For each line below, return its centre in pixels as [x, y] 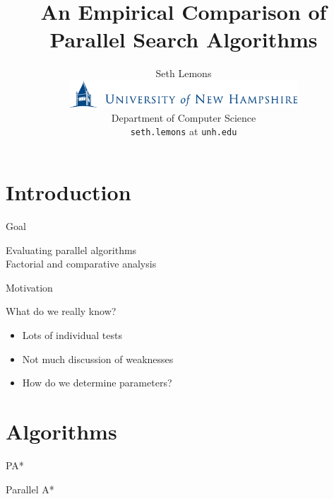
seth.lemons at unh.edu [184, 131]
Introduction [68, 192]
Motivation [29, 287]
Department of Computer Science [184, 117]
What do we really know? [61, 311]
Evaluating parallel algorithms [71, 249]
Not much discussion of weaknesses [98, 359]
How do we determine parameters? [97, 383]
